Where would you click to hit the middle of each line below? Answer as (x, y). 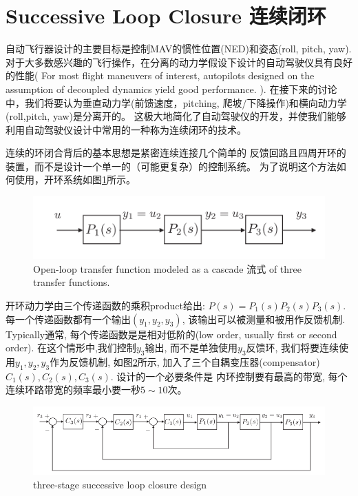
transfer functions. (72, 282)
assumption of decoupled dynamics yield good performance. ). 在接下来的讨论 (171, 89)
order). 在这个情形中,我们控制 (71, 348)
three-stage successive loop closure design (120, 484)
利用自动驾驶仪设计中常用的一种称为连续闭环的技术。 (126, 129)
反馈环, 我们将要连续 (293, 348)
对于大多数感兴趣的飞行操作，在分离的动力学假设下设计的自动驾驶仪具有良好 (179, 62)
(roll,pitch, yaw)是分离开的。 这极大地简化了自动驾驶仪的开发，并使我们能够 (176, 116)
